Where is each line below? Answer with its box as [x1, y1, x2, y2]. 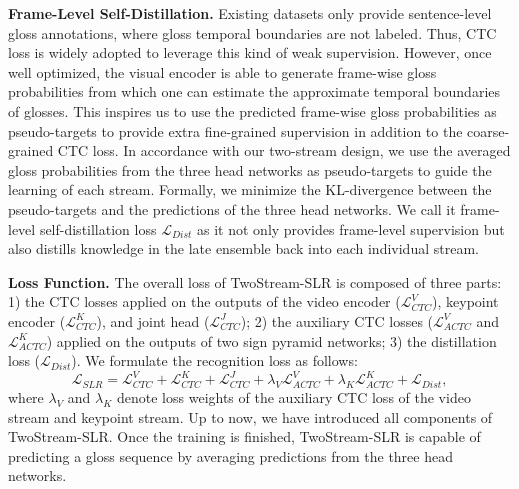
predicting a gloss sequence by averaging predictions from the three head [8, 445, 453, 466]
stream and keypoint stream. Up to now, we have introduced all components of [8, 406, 493, 427]
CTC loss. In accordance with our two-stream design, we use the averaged [57, 140, 511, 161]
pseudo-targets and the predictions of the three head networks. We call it [8, 198, 456, 219]
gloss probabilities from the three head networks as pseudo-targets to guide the [8, 159, 492, 180]
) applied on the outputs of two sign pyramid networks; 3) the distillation [46, 330, 497, 351]
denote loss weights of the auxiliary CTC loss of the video [117, 386, 471, 407]
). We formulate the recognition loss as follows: [71, 350, 358, 371]
